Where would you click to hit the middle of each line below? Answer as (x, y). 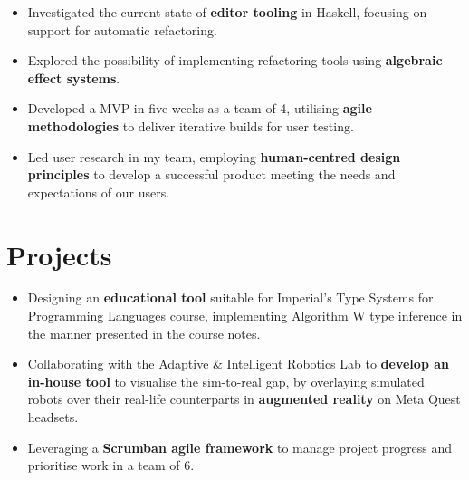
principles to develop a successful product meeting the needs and (211, 174)
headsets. (53, 417)
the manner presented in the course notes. (144, 333)
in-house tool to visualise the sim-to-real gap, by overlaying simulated (226, 381)
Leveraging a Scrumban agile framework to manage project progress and (240, 447)
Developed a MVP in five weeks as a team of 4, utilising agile (200, 108)
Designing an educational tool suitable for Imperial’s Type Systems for (230, 298)
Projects (59, 254)
